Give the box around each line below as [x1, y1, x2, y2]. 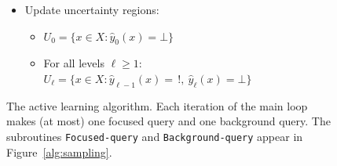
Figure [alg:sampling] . [6, 143, 112, 160]
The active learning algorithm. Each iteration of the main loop [6, 97, 308, 114]
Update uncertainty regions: [24, 2, 159, 17]
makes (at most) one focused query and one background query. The [6, 113, 331, 129]
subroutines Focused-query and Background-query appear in [6, 128, 303, 144]
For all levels [43, 55, 104, 71]
